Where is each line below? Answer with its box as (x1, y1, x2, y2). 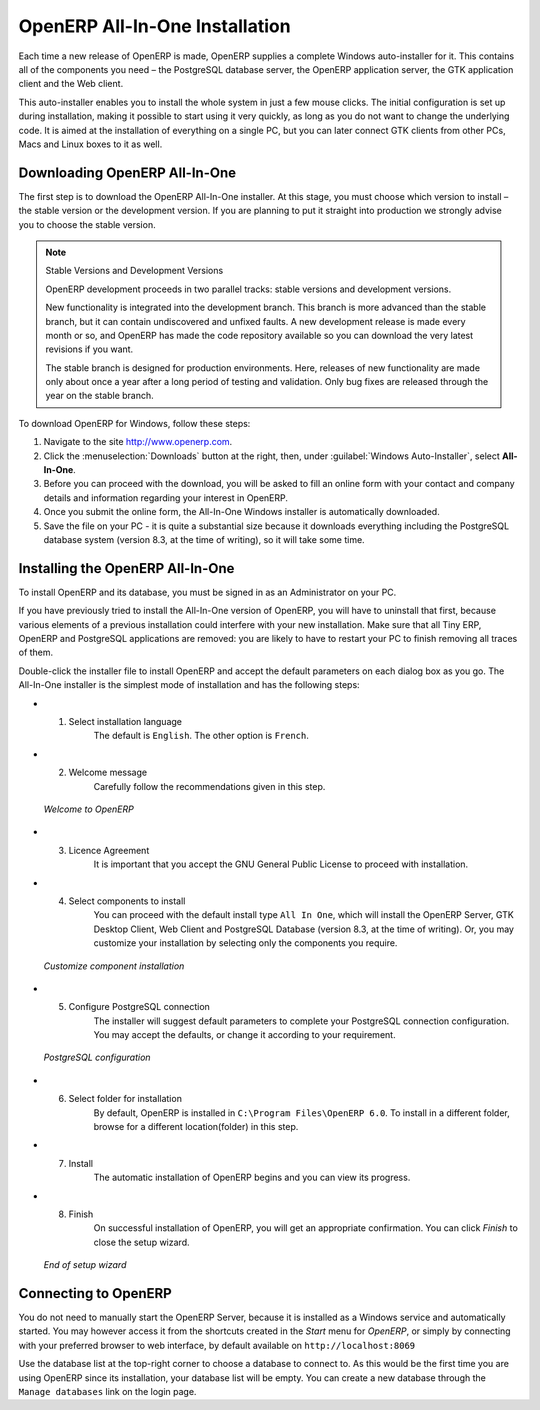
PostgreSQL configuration (43, 1051, 151, 1064)
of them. (18, 646, 54, 659)
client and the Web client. (18, 78, 124, 90)
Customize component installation (43, 960, 185, 972)
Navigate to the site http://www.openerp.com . (43, 436, 233, 448)
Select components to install (68, 895, 186, 907)
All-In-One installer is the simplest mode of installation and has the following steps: (18, 679, 360, 691)
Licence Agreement (68, 844, 150, 856)
